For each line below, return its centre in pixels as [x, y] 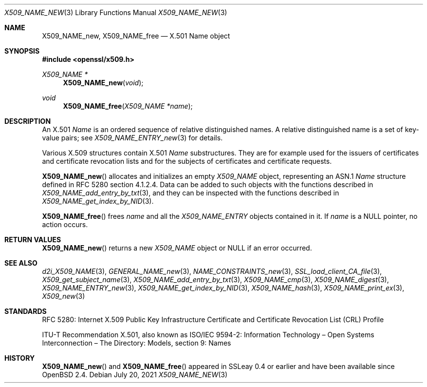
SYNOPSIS [22, 51]
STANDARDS [26, 311]
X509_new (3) [64, 296]
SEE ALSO [21, 263]
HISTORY [20, 358]
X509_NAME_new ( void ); [103, 83]
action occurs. [65, 224]
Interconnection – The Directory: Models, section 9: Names [137, 343]
